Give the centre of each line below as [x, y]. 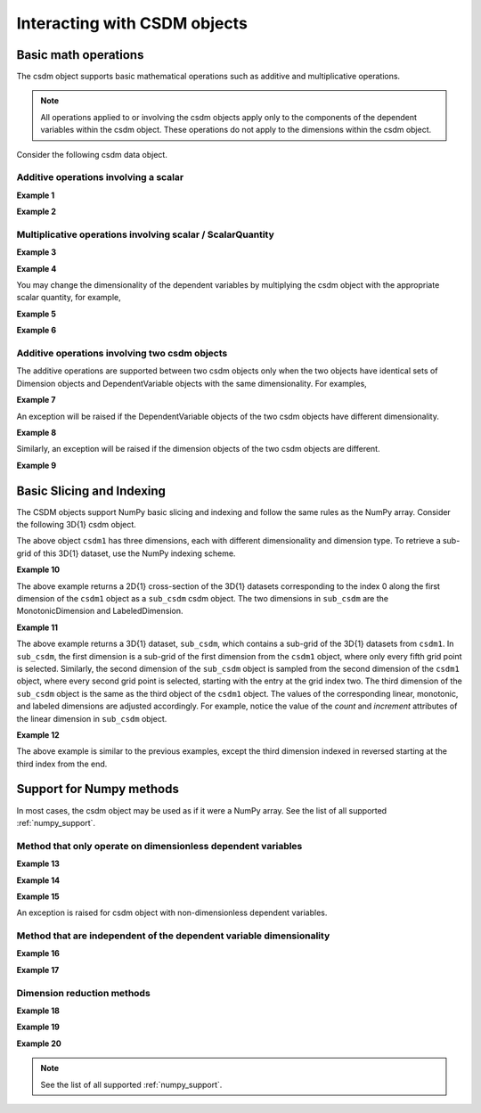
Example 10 [38, 569]
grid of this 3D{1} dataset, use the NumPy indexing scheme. [126, 553]
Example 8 [37, 432]
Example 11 [37, 627]
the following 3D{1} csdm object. [77, 525]
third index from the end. [62, 764]
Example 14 [38, 880]
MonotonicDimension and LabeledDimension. [100, 611]
